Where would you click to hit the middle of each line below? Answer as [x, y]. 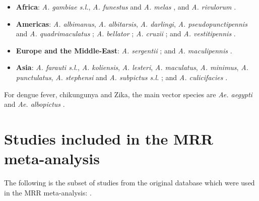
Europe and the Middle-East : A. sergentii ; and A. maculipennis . [124, 50]
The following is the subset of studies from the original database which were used [129, 183]
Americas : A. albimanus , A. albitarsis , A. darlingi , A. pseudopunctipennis [132, 23]
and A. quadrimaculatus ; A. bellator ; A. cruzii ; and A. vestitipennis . [126, 33]
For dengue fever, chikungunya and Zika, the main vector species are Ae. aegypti [128, 94]
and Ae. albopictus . [35, 104]
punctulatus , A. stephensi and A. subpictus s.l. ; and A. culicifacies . [122, 77]
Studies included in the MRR [109, 138]
